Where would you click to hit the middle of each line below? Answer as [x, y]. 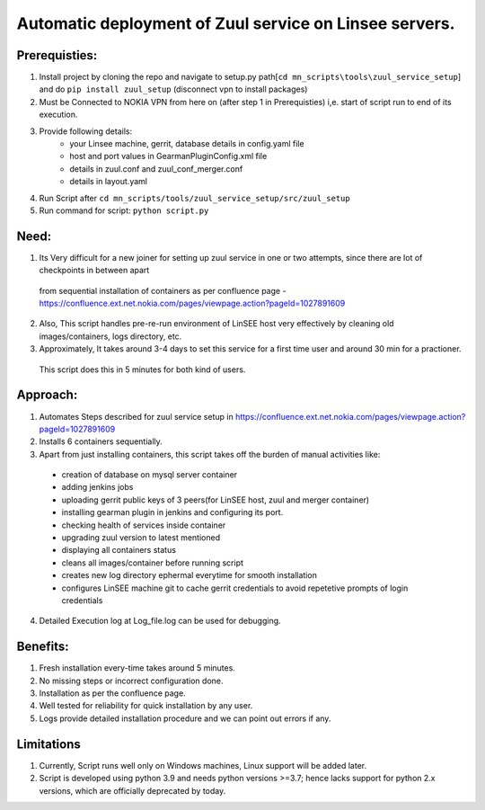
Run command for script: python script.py [124, 210]
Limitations [48, 744]
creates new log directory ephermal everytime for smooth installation [190, 575]
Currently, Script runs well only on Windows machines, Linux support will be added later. [203, 765]
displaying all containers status [119, 550]
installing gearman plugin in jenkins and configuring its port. [172, 512]
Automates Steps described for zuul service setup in [136, 416]
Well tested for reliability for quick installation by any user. [146, 706]
